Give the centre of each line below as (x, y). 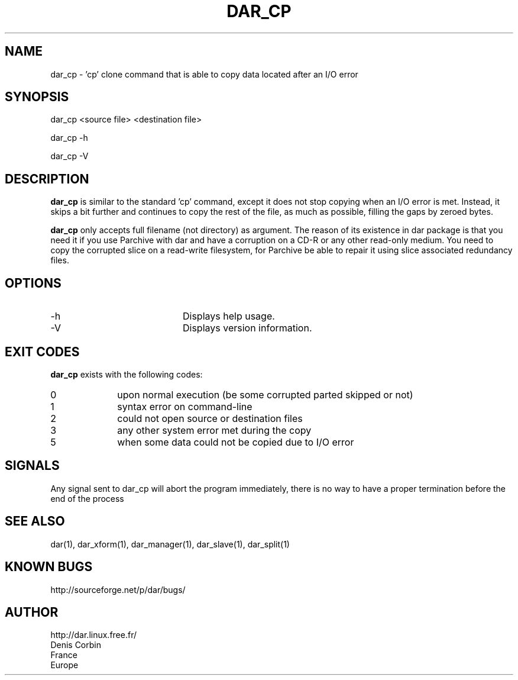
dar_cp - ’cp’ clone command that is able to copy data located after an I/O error (204, 74)
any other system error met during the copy (214, 430)
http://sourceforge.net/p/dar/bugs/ (118, 589)
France (64, 655)
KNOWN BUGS (49, 567)
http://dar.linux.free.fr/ (93, 635)
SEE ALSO (35, 521)
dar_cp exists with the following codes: (127, 374)
